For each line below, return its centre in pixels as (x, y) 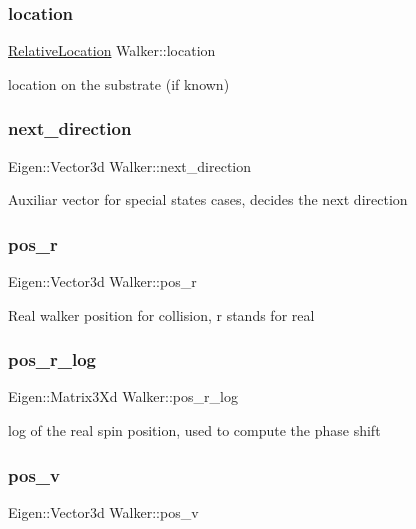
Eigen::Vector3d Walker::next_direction (130, 165)
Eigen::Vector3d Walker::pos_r (102, 281)
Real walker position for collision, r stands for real (161, 314)
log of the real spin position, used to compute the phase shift (194, 430)
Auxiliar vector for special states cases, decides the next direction (208, 199)
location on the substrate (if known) (119, 83)
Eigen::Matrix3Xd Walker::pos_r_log (123, 396)
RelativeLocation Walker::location (112, 50)
